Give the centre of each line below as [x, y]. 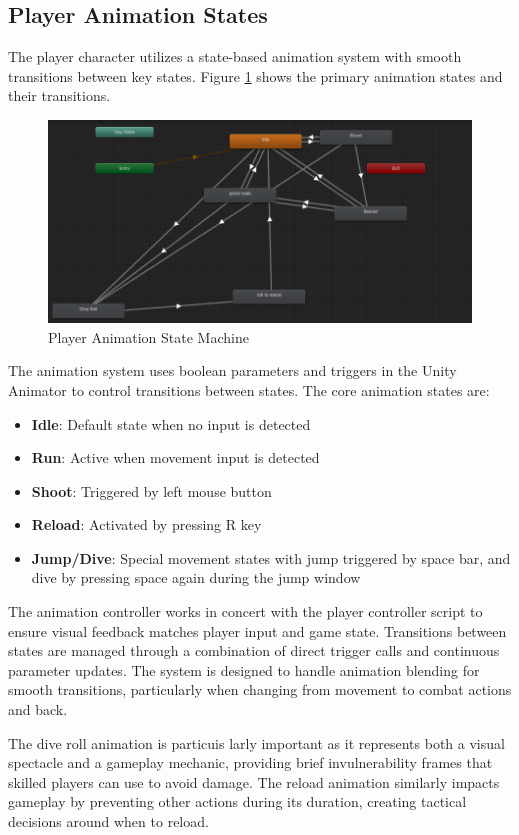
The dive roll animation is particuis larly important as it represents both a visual [256, 742]
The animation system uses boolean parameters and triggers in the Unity [232, 370]
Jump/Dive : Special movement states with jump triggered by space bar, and [271, 557]
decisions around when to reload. [108, 821]
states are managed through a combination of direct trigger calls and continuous [254, 650]
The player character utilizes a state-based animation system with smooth [235, 56]
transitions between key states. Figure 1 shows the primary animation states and [255, 75]
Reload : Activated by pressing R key [146, 524]
